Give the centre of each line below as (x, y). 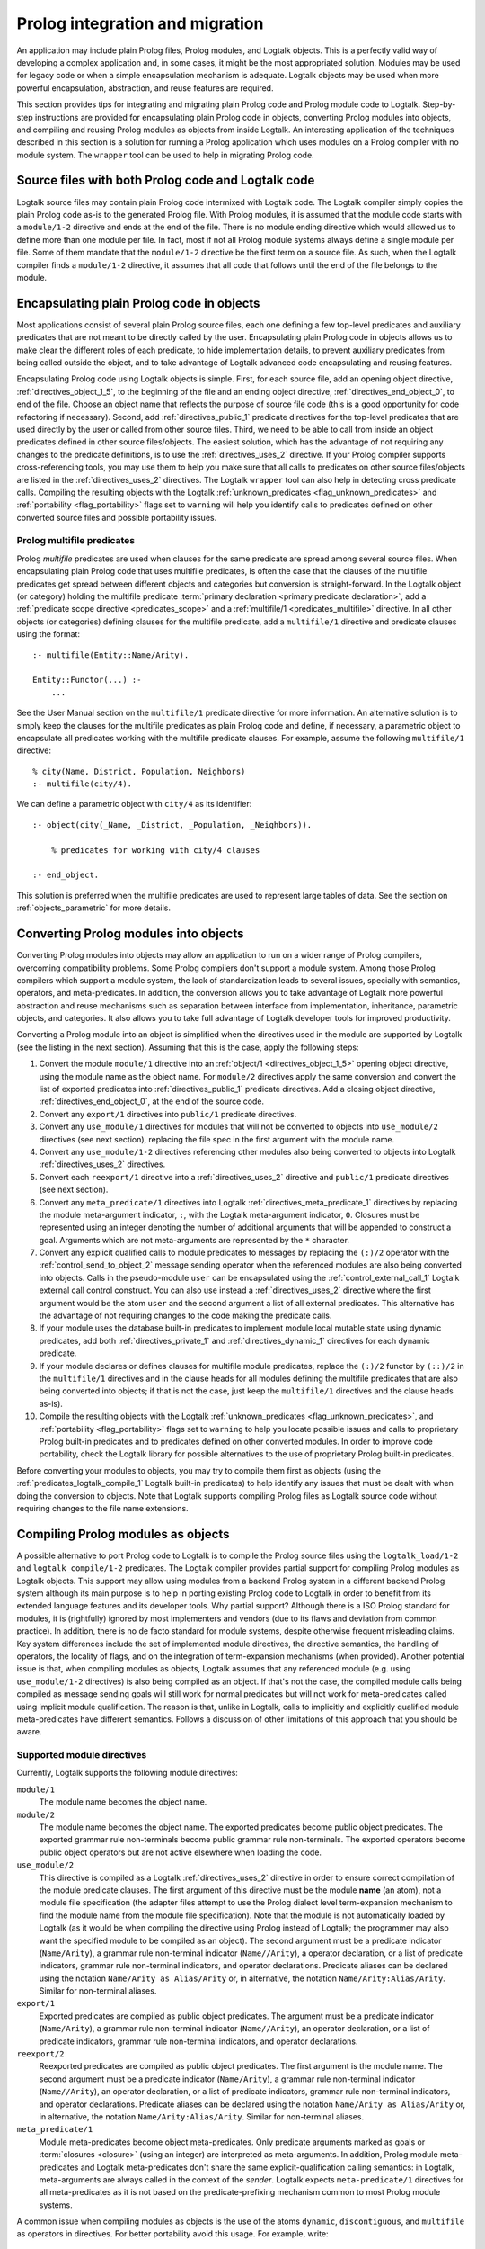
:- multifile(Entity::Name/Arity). (111, 655)
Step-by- (439, 104)
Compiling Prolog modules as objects (123, 1534)
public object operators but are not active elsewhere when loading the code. (181, 1852)
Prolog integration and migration (140, 23)
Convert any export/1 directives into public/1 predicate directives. (168, 1114)
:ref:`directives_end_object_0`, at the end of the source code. (152, 1101)
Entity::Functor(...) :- (87, 680)
